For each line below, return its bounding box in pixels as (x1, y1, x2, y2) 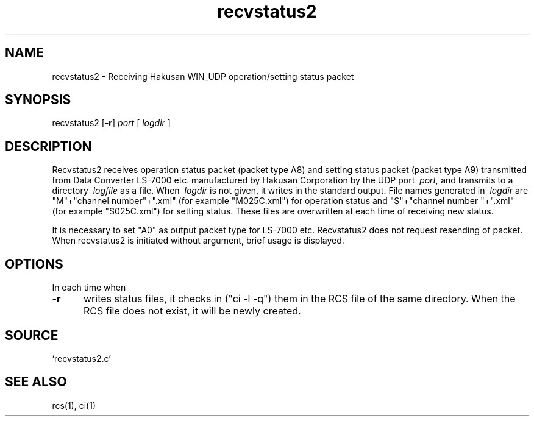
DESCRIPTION (5, 138, 92, 154)
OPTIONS (5, 256, 63, 272)
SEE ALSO (5, 374, 67, 390)
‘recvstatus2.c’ (52, 353, 111, 364)
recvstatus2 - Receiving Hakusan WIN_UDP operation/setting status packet (52, 71, 354, 82)
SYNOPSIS (5, 92, 71, 108)
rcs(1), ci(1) (52, 400, 96, 411)
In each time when (52, 282, 126, 293)
